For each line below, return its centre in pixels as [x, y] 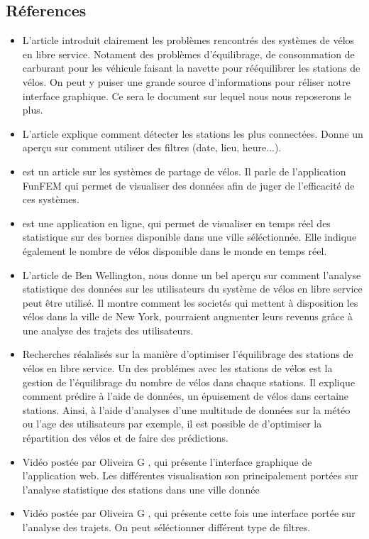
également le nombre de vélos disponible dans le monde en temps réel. [175, 250]
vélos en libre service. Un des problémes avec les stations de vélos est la [177, 368]
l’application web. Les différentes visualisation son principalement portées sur [190, 475]
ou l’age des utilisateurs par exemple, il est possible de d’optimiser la [172, 424]
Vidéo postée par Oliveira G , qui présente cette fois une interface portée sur [189, 513]
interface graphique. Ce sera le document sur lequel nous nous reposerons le [187, 96]
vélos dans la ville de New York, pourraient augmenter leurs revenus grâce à [188, 316]
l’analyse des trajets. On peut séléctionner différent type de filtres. [166, 527]
